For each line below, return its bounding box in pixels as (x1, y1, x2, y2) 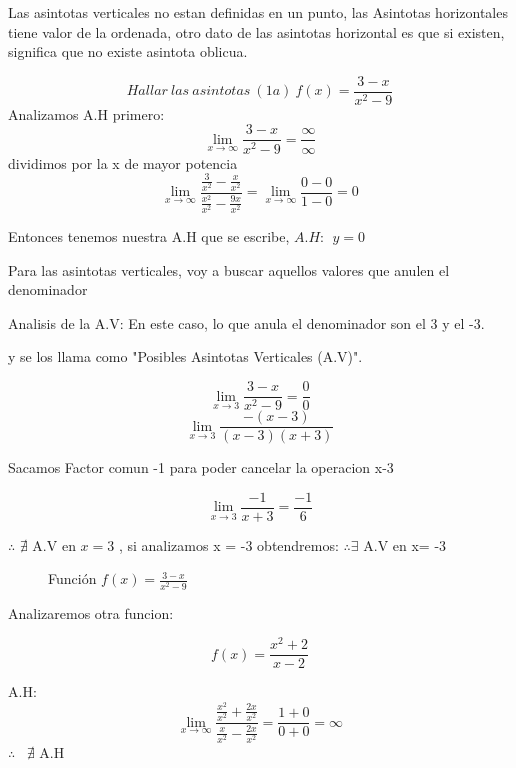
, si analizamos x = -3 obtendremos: (118, 534, 339, 555)
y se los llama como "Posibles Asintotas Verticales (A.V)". (8, 346, 363, 367)
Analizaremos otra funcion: (8, 602, 174, 623)
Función (48, 568, 97, 589)
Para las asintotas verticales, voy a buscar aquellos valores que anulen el (8, 259, 450, 280)
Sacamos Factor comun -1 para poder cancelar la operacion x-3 (8, 457, 394, 478)
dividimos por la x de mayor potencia (8, 152, 238, 173)
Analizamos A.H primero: (8, 103, 165, 124)
